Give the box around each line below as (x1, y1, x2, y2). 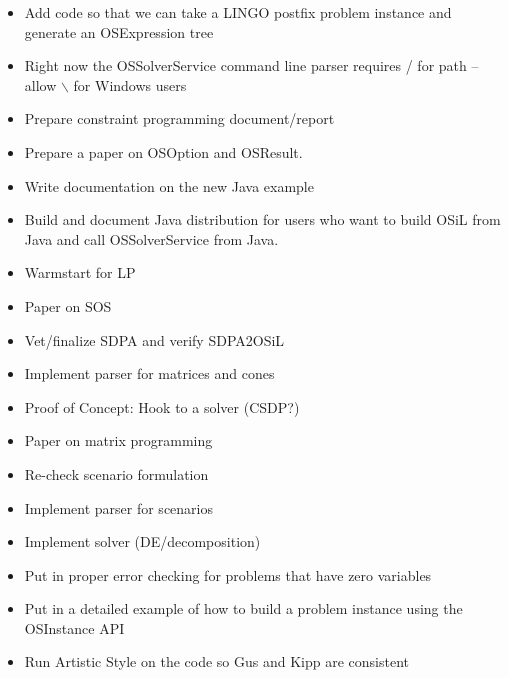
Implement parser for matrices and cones (24, 363, 275, 384)
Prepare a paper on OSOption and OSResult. (24, 141, 303, 162)
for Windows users (73, 74, 187, 95)
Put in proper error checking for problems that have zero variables (24, 564, 432, 585)
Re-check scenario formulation (24, 463, 209, 484)
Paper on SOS (24, 295, 112, 316)
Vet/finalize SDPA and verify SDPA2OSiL (24, 329, 285, 350)
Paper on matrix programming (24, 430, 213, 451)
